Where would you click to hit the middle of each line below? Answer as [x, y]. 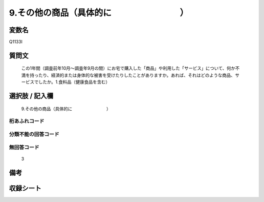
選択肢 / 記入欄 [31, 96]
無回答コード [24, 147]
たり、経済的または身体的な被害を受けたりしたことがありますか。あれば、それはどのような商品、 [137, 75]
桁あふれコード [27, 121]
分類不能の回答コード [34, 134]
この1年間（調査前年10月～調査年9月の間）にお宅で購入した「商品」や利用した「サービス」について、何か [128, 68]
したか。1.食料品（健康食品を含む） [74, 82]
